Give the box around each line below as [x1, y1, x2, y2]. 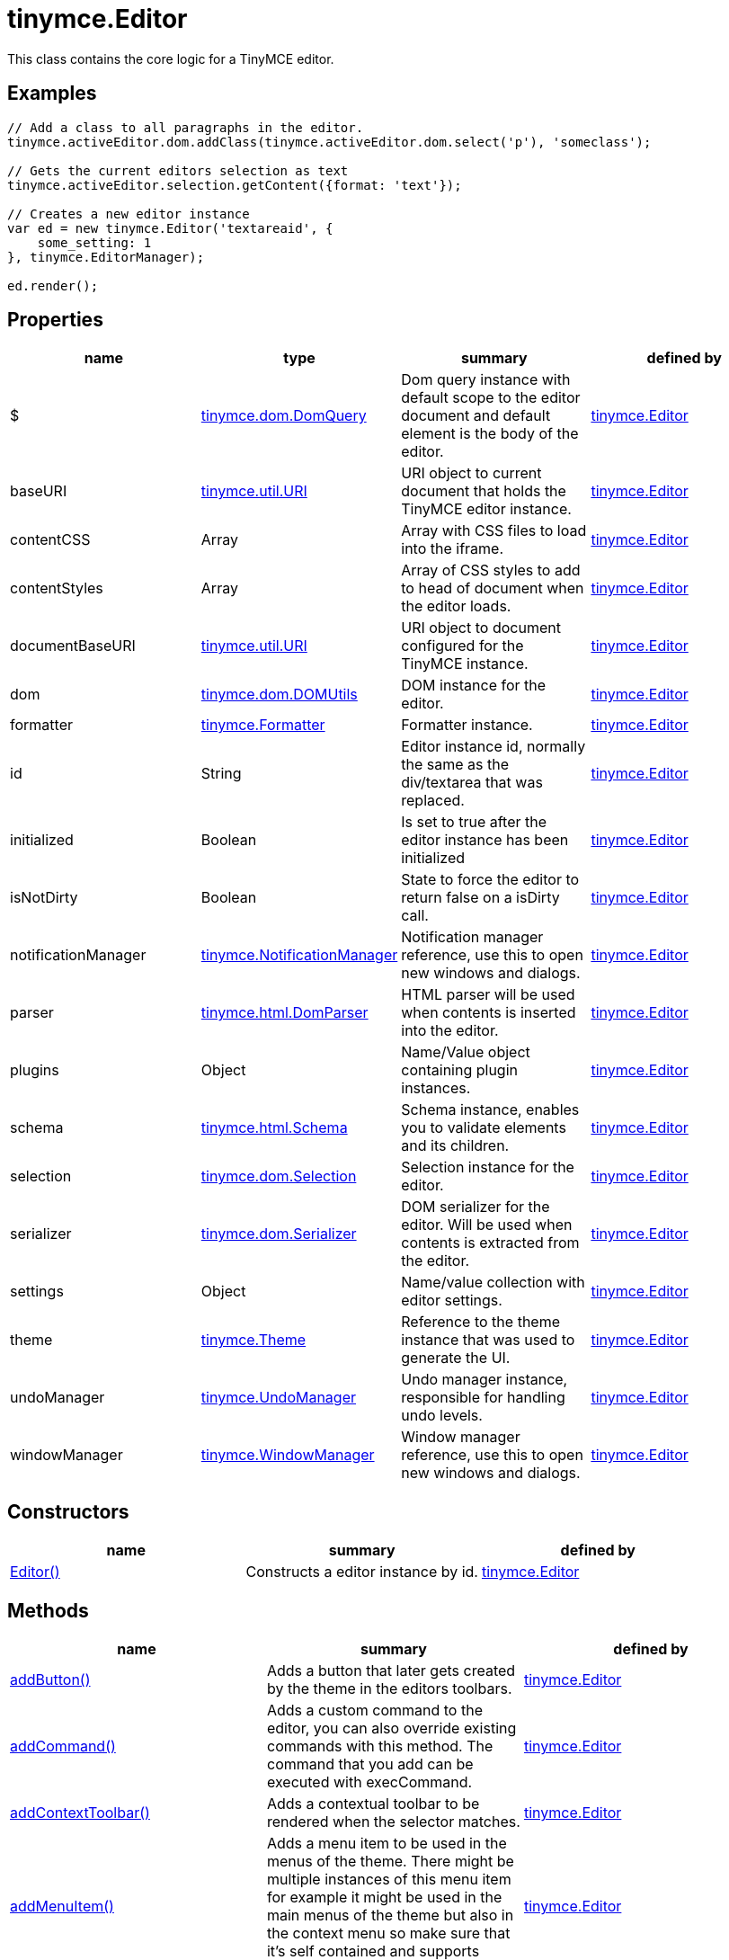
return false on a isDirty [401, 888, 560, 907]
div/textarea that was [401, 773, 543, 792]
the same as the [401, 755, 510, 774]
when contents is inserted [401, 1003, 576, 1022]
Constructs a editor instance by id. [245, 1563, 478, 1581]
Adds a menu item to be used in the [266, 1834, 507, 1853]
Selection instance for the [401, 1158, 574, 1177]
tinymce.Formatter [200, 716, 325, 735]
